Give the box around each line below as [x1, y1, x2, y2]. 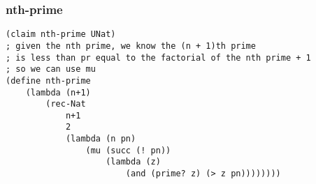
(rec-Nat [45, 99, 86, 109]
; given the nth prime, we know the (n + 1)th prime [6, 40, 256, 51]
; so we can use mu [6, 64, 96, 75]
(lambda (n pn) [65, 134, 136, 144]
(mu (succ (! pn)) [85, 145, 171, 155]
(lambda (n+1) [25, 87, 91, 98]
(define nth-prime [6, 75, 91, 86]
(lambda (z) [106, 157, 161, 167]
